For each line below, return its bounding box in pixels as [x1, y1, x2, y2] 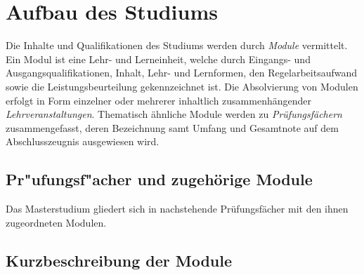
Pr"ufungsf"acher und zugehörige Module [6, 168, 313, 190]
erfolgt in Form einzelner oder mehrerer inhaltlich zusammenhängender [6, 93, 311, 107]
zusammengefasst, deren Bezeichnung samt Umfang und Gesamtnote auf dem [6, 120, 339, 135]
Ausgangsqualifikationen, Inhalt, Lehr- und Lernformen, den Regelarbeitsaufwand [6, 65, 357, 80]
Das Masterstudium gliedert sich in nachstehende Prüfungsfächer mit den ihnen [6, 201, 349, 216]
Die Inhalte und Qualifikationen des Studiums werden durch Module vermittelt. [6, 38, 348, 53]
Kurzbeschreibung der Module [6, 249, 233, 271]
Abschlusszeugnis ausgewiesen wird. [6, 134, 160, 149]
